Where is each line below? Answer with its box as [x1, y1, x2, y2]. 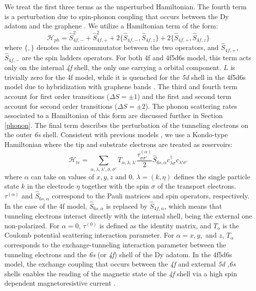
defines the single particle [173, 171, 250, 181]
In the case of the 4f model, [4, 200, 87, 211]
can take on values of [31, 171, 94, 181]
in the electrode [27, 181, 74, 191]
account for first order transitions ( [4, 91, 110, 101]
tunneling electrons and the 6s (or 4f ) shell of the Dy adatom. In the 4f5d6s [4, 249, 232, 259]
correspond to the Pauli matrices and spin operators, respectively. [52, 191, 250, 201]
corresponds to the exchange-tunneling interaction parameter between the [4, 239, 227, 249]
